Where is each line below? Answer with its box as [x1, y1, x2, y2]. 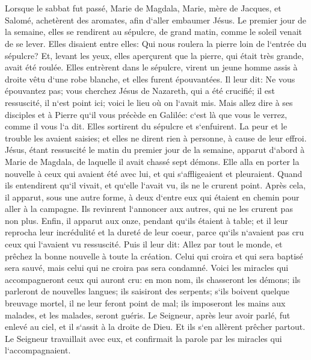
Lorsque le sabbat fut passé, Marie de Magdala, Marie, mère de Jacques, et [5, 2, 282, 14]
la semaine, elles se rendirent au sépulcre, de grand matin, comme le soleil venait [5, 25, 302, 38]
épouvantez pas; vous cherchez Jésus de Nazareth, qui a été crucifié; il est [5, 84, 276, 97]
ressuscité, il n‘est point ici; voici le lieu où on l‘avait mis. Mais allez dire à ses [5, 96, 293, 108]
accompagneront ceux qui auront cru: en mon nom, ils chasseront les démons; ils [5, 273, 301, 285]
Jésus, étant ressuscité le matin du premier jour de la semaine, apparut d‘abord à [5, 143, 305, 156]
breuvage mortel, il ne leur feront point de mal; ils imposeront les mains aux [5, 297, 286, 309]
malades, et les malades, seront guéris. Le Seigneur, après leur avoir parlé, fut [5, 308, 291, 321]
